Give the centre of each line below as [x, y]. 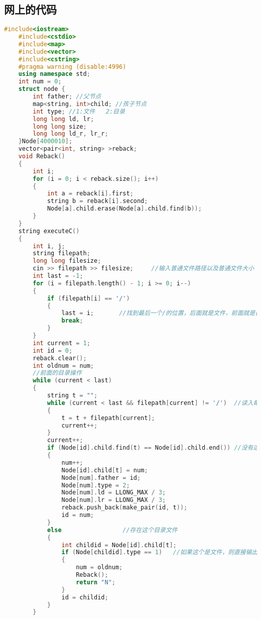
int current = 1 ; [61, 343]
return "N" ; [96, 582]
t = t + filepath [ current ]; [108, 418]
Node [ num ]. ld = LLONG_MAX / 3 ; [114, 493]
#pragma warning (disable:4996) [72, 67]
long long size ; [60, 126]
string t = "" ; [72, 396]
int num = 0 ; [40, 82]
